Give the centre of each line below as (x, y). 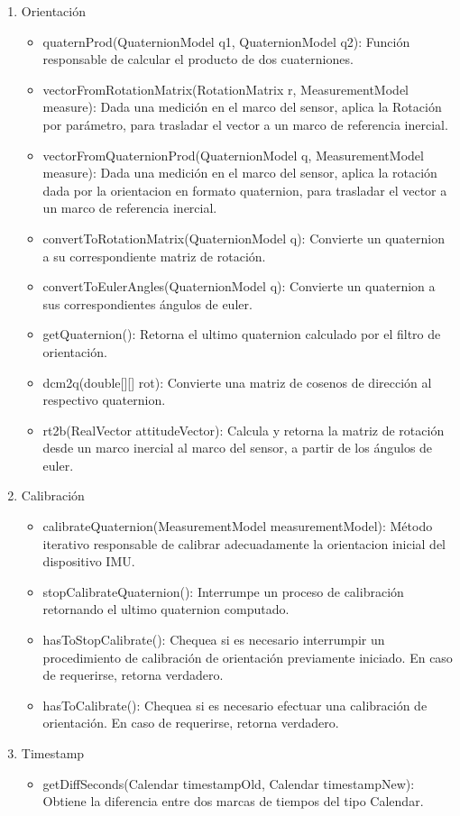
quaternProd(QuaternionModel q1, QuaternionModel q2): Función (226, 41)
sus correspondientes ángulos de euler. (147, 303)
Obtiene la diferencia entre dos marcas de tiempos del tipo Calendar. (233, 801)
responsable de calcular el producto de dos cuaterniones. (198, 59)
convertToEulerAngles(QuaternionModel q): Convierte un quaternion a (239, 286)
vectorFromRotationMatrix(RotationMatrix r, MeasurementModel (225, 89)
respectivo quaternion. (104, 400)
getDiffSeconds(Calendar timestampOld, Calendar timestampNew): (229, 783)
